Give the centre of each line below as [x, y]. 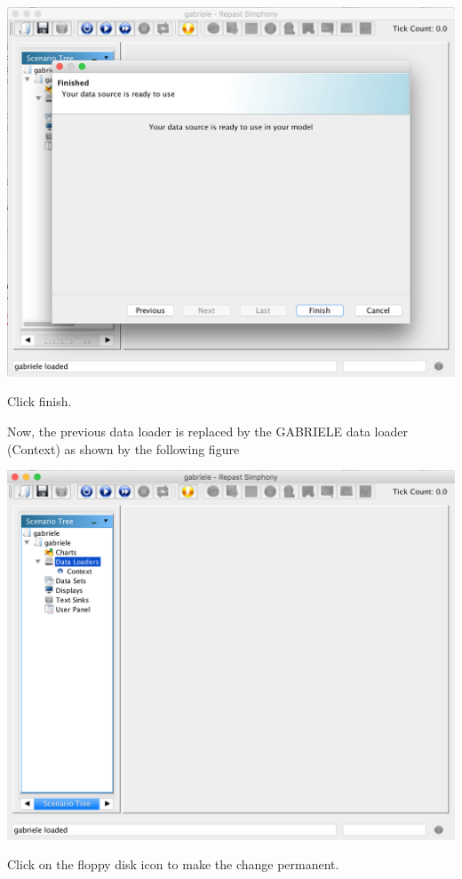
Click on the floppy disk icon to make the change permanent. [173, 864]
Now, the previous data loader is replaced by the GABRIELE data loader [207, 432]
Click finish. [40, 401]
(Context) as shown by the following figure [123, 448]
